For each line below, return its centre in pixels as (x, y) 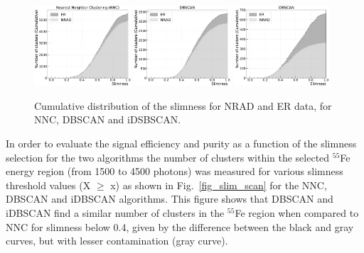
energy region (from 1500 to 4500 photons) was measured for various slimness (175, 171)
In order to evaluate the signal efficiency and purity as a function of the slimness (181, 144)
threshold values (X (48, 185)
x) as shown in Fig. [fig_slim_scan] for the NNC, (219, 185)
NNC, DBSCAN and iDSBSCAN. (108, 119)
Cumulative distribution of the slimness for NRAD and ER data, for (183, 105)
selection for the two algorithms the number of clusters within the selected (168, 157)
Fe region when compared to (297, 213)
